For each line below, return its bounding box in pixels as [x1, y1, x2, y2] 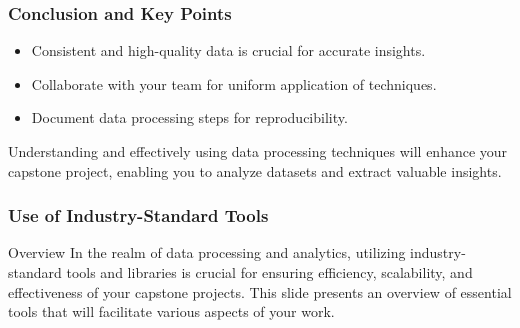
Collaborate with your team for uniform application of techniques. [31, 73, 437, 94]
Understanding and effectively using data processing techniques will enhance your [8, 141, 508, 161]
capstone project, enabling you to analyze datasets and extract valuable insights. [8, 160, 502, 181]
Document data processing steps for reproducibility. [31, 107, 348, 128]
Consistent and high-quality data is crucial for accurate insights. [31, 40, 426, 61]
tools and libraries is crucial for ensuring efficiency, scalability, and [66, 262, 473, 282]
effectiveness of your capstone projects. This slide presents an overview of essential [8, 281, 512, 302]
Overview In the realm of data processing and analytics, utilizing [8, 242, 406, 263]
